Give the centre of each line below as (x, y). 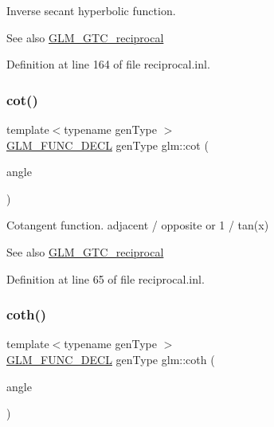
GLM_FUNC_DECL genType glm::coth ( (111, 359)
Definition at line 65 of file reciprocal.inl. (106, 278)
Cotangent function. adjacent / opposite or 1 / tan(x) (138, 225)
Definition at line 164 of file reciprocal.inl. (108, 64)
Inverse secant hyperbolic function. (91, 10)
